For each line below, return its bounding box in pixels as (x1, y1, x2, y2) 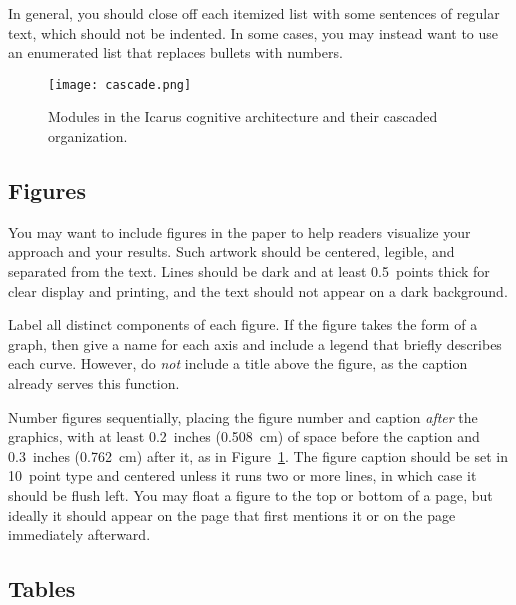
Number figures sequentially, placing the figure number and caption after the (8, 406, 478, 427)
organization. (48, 126, 128, 147)
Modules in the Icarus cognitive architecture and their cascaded (48, 106, 438, 127)
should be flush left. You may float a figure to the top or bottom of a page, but (8, 484, 493, 505)
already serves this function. (8, 372, 180, 393)
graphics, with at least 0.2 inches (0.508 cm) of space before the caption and (8, 426, 480, 447)
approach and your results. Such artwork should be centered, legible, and (8, 241, 455, 262)
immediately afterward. (8, 524, 151, 545)
